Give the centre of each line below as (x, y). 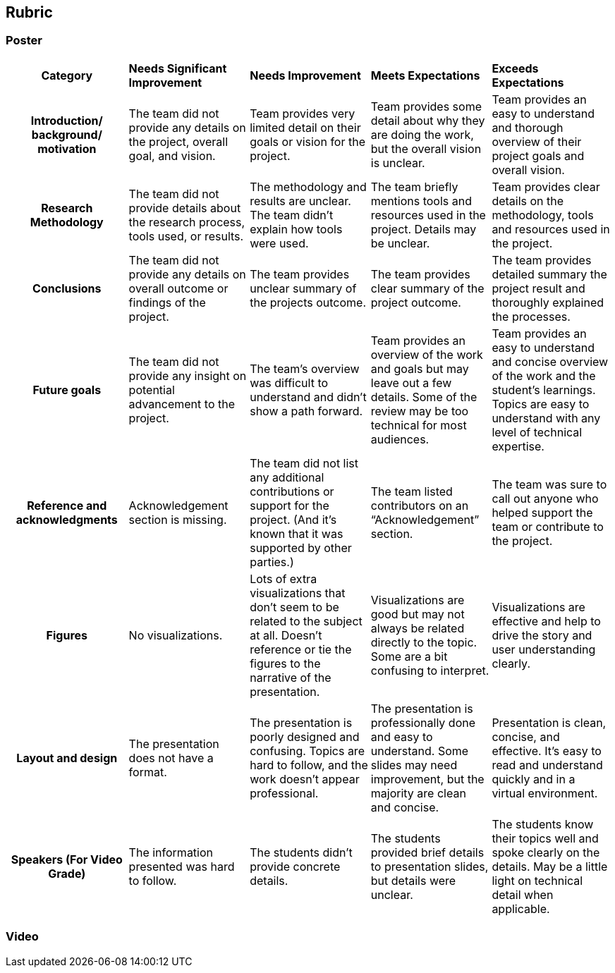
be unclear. (400, 243)
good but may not (418, 614)
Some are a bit (409, 656)
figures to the (285, 663)
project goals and (538, 155)
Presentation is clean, (549, 722)
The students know (543, 824)
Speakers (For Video (67, 859)
